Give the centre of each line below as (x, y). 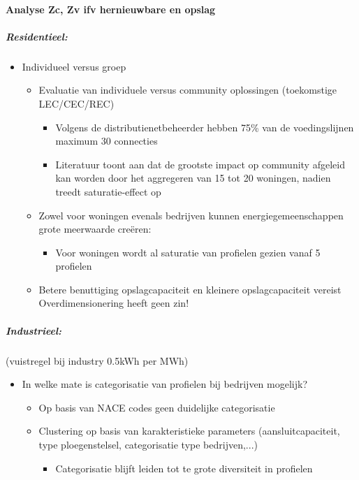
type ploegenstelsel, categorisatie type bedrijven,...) (148, 444)
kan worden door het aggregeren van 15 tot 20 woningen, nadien (193, 178)
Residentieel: (37, 36)
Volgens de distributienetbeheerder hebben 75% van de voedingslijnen (205, 127)
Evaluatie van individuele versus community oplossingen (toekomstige (188, 90)
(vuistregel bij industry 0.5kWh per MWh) (97, 360)
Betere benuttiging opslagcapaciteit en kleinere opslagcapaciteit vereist (190, 289)
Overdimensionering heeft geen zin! (114, 303)
